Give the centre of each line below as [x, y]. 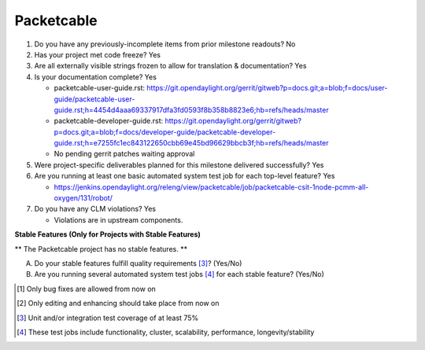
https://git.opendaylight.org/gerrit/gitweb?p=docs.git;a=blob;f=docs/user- [267, 88]
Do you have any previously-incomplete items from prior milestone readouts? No [165, 44]
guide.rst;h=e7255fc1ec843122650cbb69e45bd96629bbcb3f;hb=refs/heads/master [192, 143]
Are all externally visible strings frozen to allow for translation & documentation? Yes [170, 66]
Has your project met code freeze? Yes [98, 54]
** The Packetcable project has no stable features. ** [101, 249]
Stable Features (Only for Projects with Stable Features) [107, 234]
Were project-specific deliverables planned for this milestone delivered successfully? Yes [179, 164]
